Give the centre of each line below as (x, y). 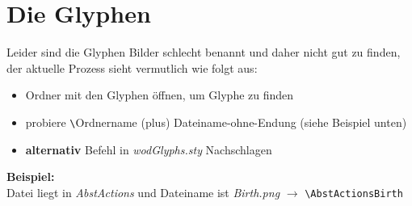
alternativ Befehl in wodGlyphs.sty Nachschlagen (149, 149)
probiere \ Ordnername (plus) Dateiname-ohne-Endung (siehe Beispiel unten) (216, 122)
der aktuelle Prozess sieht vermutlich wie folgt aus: (132, 67)
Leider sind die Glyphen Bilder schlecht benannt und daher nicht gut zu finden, (204, 52)
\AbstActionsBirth (354, 193)
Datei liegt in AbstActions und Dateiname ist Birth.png (143, 192)
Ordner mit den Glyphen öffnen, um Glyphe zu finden (160, 95)
